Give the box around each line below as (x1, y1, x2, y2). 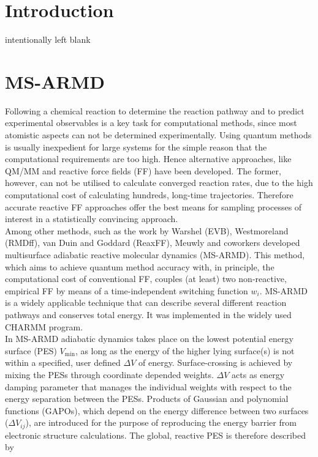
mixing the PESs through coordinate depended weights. (5, 368, 214, 381)
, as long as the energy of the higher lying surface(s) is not (75, 344, 295, 357)
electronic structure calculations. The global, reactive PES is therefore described (5, 428, 306, 441)
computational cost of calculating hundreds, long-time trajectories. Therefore (5, 188, 293, 201)
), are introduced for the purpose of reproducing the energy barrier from (25, 416, 297, 429)
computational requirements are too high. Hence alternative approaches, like (5, 152, 292, 165)
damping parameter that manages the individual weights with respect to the (5, 380, 292, 393)
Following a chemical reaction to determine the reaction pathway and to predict (5, 104, 305, 117)
